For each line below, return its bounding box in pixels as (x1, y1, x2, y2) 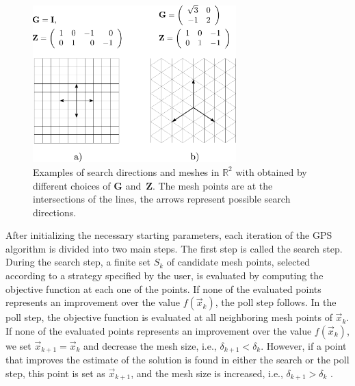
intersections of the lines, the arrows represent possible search (33, 192, 291, 206)
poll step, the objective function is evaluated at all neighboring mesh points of (5, 310, 332, 324)
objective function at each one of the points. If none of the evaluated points (5, 281, 321, 296)
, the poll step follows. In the (215, 295, 337, 309)
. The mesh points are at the (153, 178, 273, 192)
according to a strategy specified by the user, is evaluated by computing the (5, 268, 324, 283)
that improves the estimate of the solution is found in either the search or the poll (5, 352, 350, 367)
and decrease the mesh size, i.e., (83, 338, 217, 352)
